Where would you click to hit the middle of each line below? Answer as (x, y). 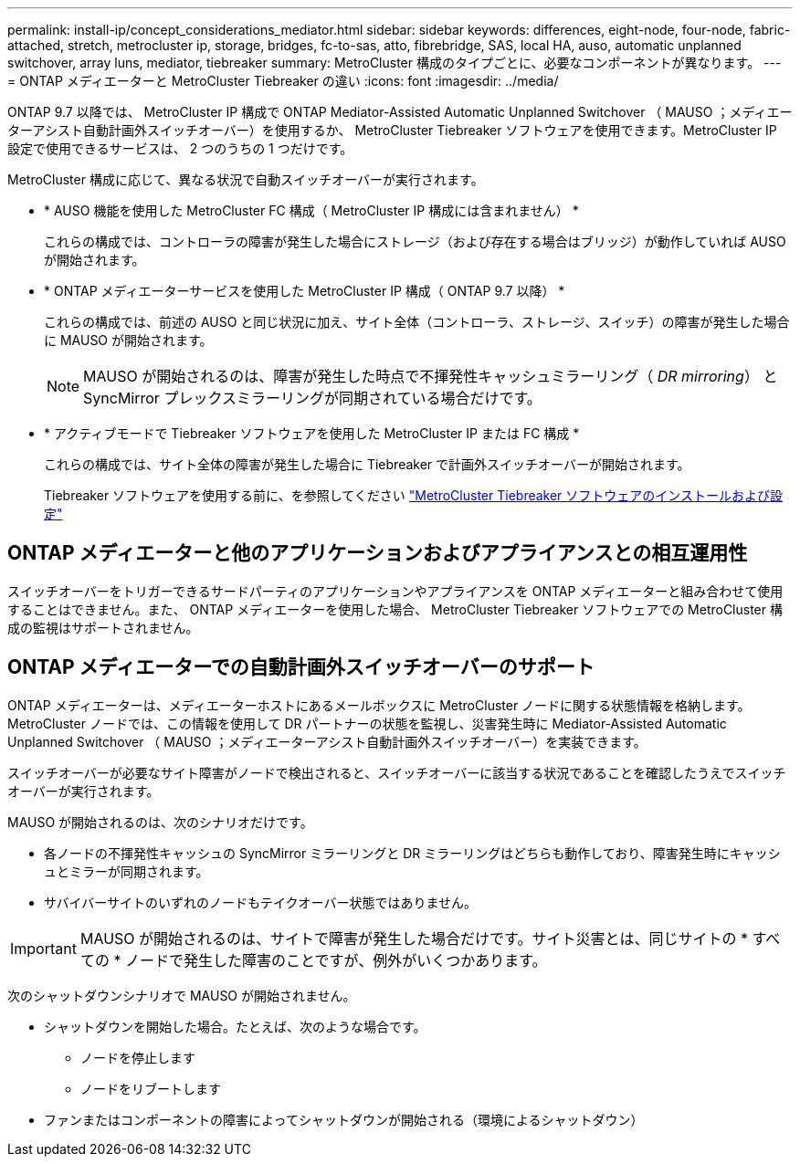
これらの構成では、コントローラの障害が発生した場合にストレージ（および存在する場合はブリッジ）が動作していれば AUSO (415, 241)
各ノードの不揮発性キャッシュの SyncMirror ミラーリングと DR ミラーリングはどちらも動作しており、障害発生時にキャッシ (412, 853)
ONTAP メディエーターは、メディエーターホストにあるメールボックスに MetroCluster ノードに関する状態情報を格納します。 (379, 705)
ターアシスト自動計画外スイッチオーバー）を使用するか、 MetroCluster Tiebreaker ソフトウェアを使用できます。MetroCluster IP (392, 130)
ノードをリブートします (151, 1088)
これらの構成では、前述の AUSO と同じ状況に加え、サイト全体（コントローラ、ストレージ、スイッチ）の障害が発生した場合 (417, 322)
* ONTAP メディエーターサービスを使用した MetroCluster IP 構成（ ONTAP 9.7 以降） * (305, 291)
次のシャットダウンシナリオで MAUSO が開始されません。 (182, 995)
